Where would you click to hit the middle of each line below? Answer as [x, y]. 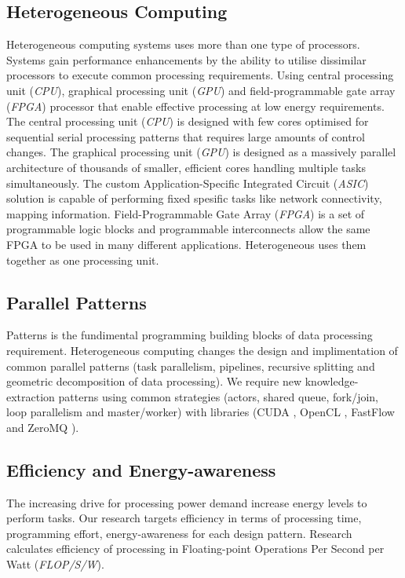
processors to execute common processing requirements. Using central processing [200, 75]
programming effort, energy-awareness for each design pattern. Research [179, 533]
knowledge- [332, 381]
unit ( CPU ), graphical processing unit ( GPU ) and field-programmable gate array [201, 90]
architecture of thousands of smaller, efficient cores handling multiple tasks [186, 167]
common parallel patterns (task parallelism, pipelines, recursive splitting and [191, 366]
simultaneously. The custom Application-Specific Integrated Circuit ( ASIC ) [188, 183]
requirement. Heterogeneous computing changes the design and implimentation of [202, 350]
